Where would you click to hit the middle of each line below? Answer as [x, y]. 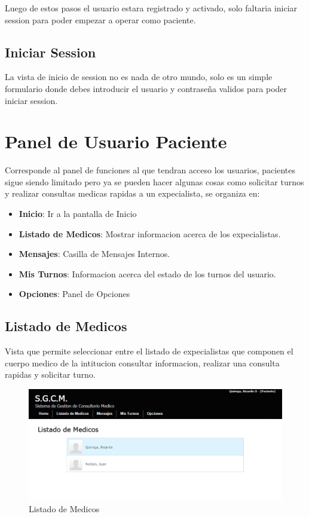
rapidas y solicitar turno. [50, 374]
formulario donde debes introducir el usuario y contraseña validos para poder [146, 88]
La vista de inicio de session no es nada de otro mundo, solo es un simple [139, 77]
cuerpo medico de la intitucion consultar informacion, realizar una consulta [142, 362]
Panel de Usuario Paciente [116, 141]
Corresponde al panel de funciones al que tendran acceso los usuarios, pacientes [150, 170]
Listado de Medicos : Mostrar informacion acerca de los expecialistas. [150, 233]
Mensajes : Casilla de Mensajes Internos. [94, 254]
